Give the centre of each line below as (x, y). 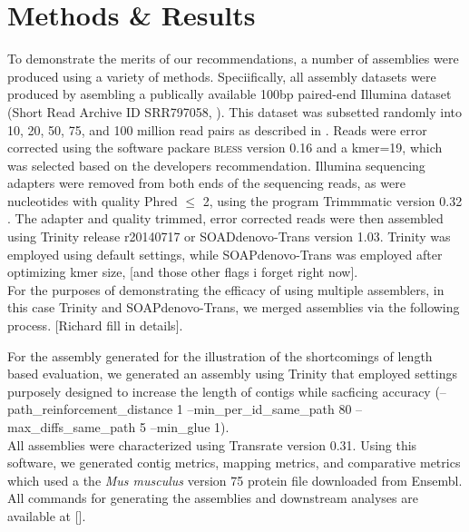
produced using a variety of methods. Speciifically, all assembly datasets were (222, 76)
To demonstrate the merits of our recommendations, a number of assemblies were (233, 59)
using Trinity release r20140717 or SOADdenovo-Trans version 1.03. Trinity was (229, 236)
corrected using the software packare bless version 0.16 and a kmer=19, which (225, 148)
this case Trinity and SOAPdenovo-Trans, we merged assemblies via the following (234, 307)
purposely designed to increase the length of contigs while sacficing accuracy (219, 391)
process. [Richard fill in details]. (95, 325)
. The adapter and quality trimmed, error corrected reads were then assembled (225, 218)
